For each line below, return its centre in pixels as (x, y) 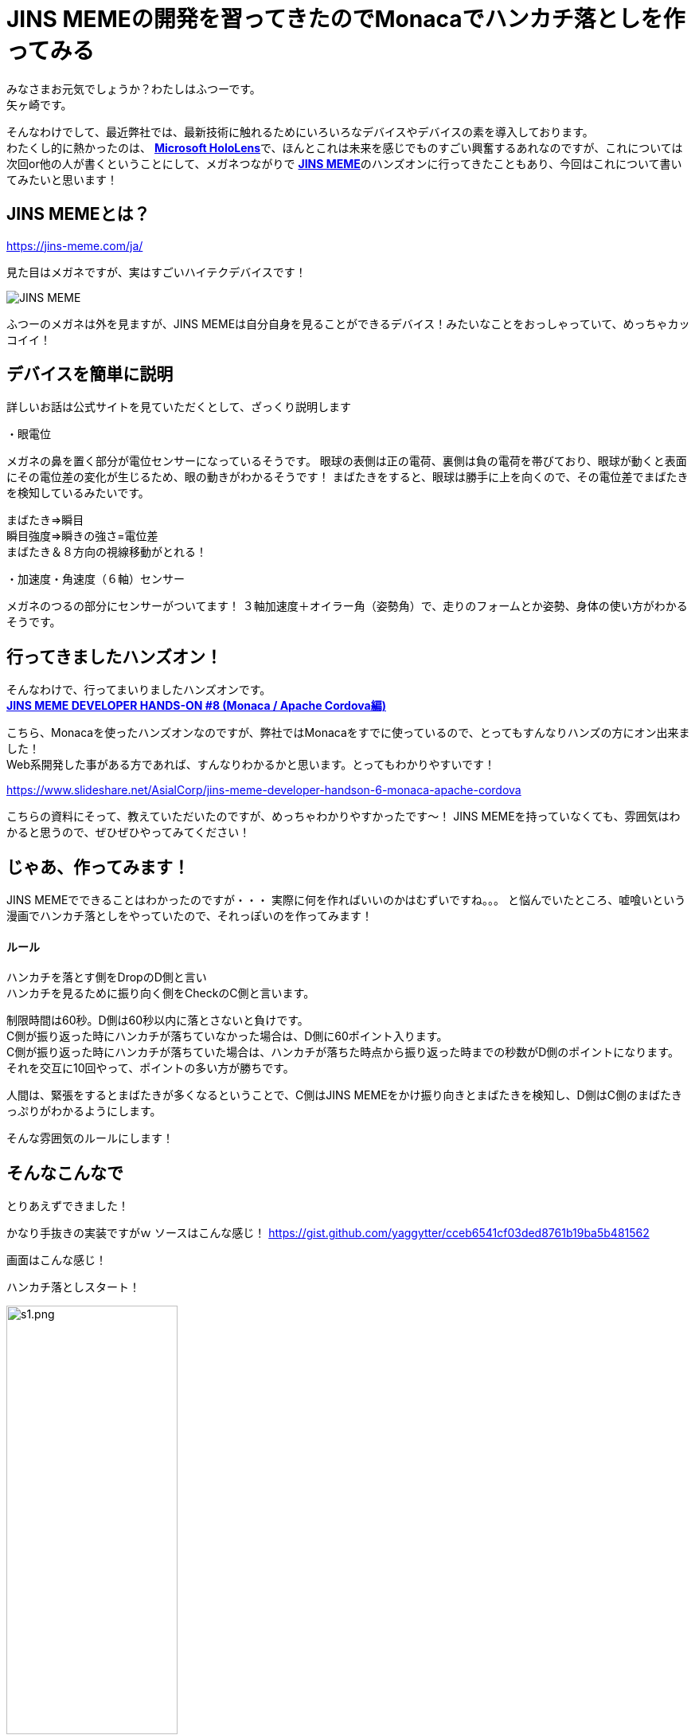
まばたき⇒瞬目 (45, 520)
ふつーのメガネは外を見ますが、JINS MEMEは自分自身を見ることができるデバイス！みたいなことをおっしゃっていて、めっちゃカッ (348, 323)
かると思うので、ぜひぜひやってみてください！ (129, 832)
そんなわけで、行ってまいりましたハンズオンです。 (139, 690)
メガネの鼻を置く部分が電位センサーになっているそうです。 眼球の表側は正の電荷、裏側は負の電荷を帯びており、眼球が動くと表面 (347, 461)
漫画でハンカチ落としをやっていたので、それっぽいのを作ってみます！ (190, 916)
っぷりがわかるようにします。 (84, 1111)
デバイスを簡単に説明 (90, 374)
